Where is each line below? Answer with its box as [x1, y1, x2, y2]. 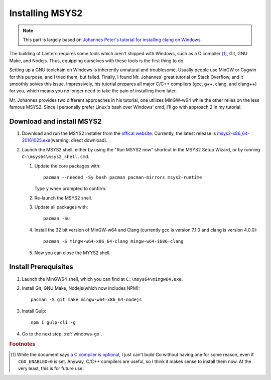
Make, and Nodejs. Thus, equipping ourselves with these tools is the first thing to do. [9, 58, 185, 64]
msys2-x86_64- [217, 130, 250, 136]
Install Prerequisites [9, 263, 73, 271]
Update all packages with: [34, 204, 88, 210]
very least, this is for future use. [18, 365, 84, 371]
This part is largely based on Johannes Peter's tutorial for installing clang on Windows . [23, 37, 202, 43]
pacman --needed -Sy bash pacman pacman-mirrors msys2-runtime [43, 174, 202, 180]
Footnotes [9, 341, 36, 348]
